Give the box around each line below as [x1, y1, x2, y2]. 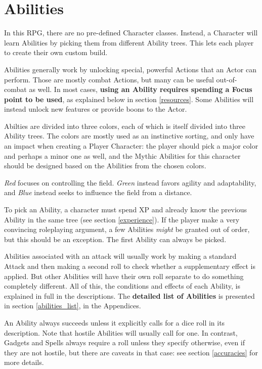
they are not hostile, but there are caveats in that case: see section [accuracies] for [4, 347, 258, 357]
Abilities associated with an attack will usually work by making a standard [4, 251, 237, 261]
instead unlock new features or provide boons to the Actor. [4, 104, 187, 114]
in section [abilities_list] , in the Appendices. [4, 300, 141, 311]
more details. [4, 357, 44, 367]
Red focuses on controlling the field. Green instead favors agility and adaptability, [4, 177, 256, 188]
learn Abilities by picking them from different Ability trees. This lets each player [4, 37, 254, 48]
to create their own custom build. [4, 47, 108, 58]
